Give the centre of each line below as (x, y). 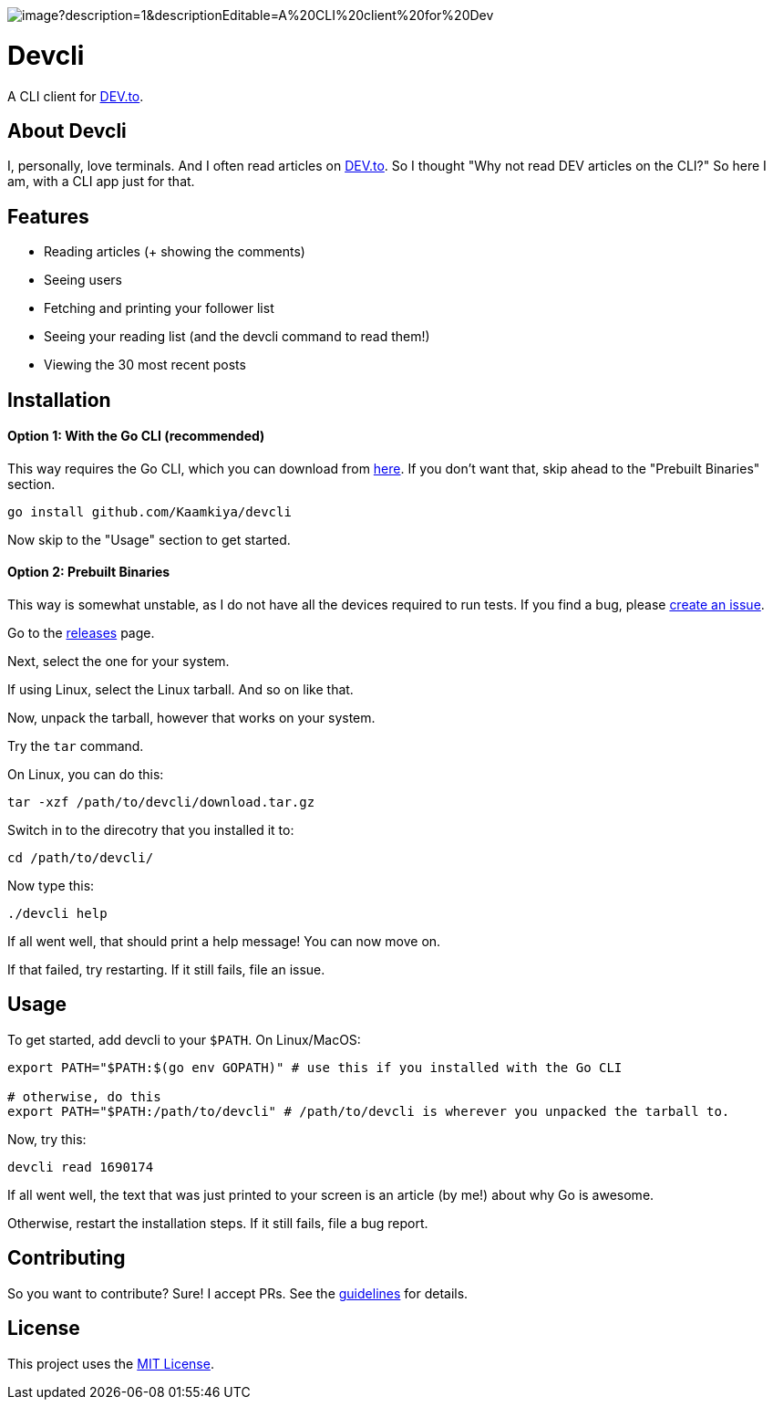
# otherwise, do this (84, 1096)
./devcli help (57, 914)
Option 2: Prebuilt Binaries (89, 572)
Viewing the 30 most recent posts (145, 365)
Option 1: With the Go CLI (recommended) (136, 436)
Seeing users (83, 280)
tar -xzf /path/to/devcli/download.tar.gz (161, 803)
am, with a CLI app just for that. (101, 182)
